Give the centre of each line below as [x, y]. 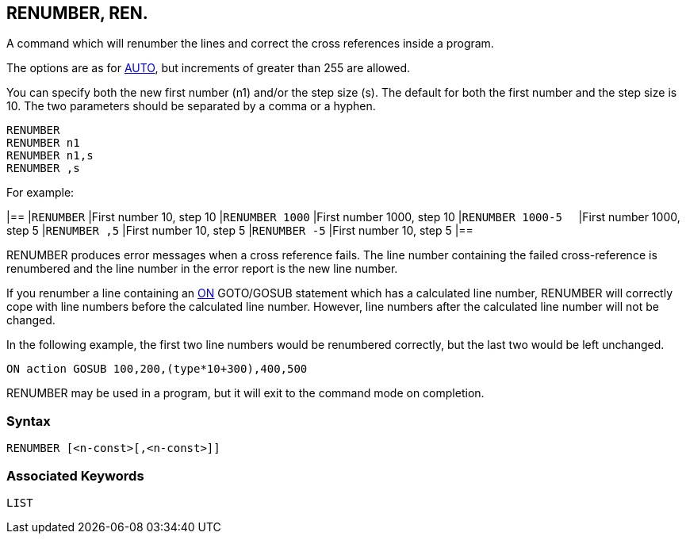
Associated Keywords [75, 475]
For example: [40, 193]
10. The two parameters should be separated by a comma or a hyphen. [191, 106]
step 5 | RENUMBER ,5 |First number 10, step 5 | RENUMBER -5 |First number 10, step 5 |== [240, 231]
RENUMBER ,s [43, 169]
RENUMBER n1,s [50, 156]
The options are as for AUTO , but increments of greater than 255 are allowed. [208, 68]
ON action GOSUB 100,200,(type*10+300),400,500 [157, 369]
